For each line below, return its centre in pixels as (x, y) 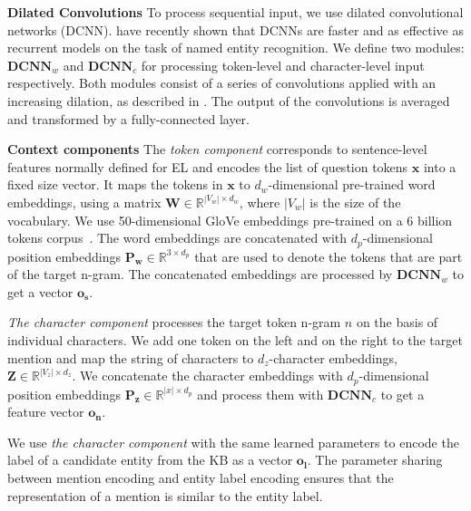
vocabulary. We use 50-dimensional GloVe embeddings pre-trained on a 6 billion (230, 220)
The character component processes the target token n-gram (174, 322)
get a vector (40, 291)
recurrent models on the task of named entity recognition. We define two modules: (236, 48)
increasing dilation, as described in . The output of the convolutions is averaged (229, 100)
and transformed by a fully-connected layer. (128, 118)
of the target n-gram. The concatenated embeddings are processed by (200, 274)
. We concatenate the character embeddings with (207, 376)
